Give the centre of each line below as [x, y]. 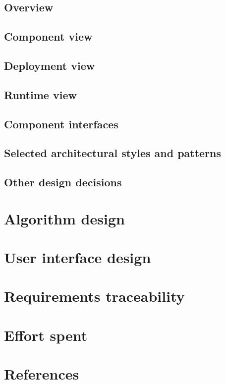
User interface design [78, 257]
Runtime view [40, 94]
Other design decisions [63, 182]
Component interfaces [61, 124]
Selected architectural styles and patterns [113, 153]
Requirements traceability [94, 296]
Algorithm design [64, 218]
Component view [48, 36]
